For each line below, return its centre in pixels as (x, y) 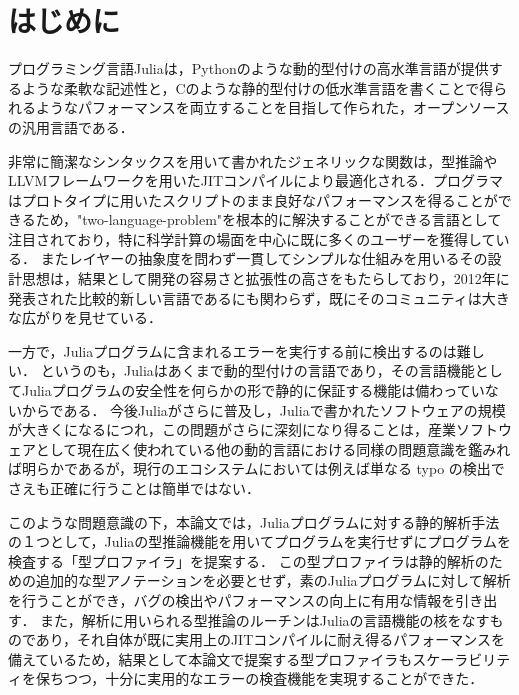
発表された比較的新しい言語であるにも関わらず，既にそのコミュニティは (245, 297)
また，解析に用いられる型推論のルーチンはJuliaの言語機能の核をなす (265, 619)
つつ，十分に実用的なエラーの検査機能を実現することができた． (273, 678)
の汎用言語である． (71, 126)
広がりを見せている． (91, 317)
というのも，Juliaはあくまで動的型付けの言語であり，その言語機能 (257, 370)
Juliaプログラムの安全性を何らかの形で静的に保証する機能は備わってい (253, 390)
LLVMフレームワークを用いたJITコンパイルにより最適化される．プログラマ (255, 180)
